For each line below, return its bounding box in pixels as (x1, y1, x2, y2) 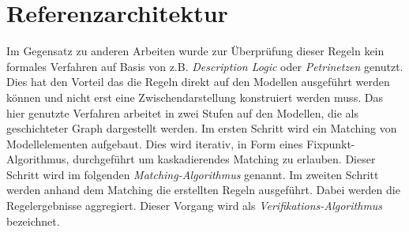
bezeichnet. (6, 212, 60, 229)
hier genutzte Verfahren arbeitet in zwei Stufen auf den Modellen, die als (6, 104, 358, 121)
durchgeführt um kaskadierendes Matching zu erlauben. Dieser (73, 151, 376, 167)
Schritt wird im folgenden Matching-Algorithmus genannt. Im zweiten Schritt (6, 166, 379, 182)
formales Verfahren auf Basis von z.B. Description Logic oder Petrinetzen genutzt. (6, 58, 403, 74)
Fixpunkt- (306, 135, 355, 152)
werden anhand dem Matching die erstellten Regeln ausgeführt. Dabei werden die (6, 181, 400, 198)
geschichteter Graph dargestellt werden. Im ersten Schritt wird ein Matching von (6, 120, 397, 137)
